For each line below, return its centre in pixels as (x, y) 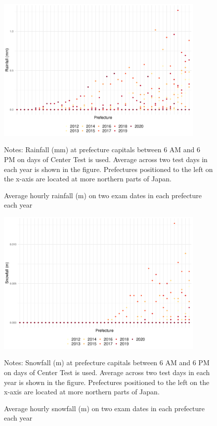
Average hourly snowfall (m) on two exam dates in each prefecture (104, 408)
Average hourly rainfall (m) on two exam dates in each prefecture (103, 195)
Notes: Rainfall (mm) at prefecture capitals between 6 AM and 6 (102, 149)
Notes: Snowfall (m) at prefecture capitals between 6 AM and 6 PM (107, 362)
